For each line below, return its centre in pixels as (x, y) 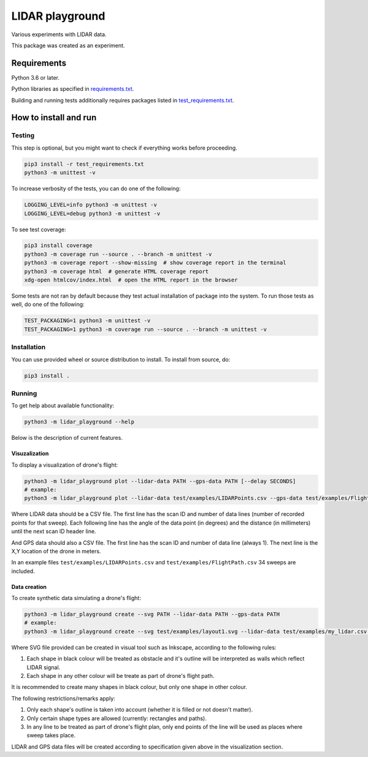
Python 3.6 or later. (35, 77)
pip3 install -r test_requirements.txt (84, 164)
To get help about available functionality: (63, 405)
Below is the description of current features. (67, 438)
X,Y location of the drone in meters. (56, 551)
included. (23, 571)
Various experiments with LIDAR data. (59, 34)
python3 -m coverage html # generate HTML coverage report (117, 271)
